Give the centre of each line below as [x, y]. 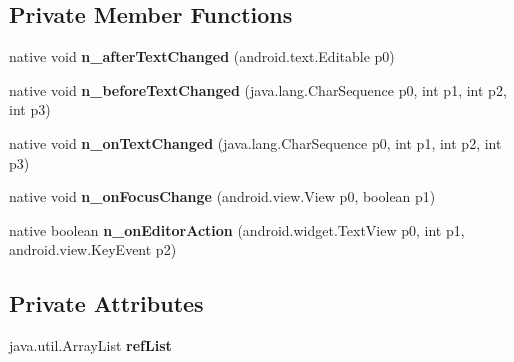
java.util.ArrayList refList [90, 345]
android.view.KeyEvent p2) [93, 249]
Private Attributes [106, 303]
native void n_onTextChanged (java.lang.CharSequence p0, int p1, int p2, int [255, 142]
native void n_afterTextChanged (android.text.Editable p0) [202, 56]
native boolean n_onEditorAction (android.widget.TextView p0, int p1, [237, 229]
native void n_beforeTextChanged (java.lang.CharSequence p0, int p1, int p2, [258, 89]
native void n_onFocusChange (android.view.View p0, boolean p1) [222, 196]
